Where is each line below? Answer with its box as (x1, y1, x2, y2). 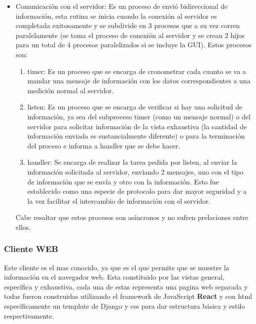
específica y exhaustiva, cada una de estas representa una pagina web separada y (4, 281, 248, 291)
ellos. (15, 221, 31, 232)
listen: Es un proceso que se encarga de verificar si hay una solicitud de (27, 102, 243, 112)
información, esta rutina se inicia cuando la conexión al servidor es (15, 10, 217, 21)
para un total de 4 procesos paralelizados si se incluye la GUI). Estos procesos (15, 39, 252, 50)
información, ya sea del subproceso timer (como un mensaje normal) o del (27, 111, 251, 121)
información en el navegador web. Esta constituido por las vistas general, (4, 272, 224, 282)
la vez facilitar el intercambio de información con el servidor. (27, 195, 211, 206)
